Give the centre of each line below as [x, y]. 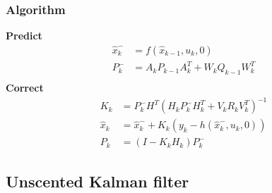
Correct [25, 88]
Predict [24, 36]
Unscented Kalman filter [97, 181]
